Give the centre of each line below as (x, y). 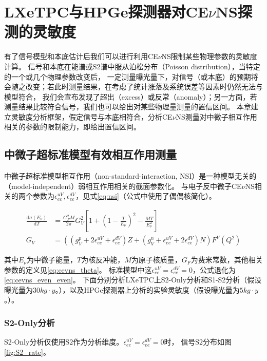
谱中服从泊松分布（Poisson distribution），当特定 (180, 66)
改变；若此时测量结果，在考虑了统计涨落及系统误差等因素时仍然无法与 (144, 87)
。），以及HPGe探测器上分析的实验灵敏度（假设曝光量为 (147, 289)
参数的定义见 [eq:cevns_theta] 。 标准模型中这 (78, 269)
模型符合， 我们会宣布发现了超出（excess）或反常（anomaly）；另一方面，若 (131, 96)
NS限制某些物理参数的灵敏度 (209, 56)
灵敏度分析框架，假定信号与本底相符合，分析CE (92, 116)
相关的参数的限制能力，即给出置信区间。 (72, 127)
